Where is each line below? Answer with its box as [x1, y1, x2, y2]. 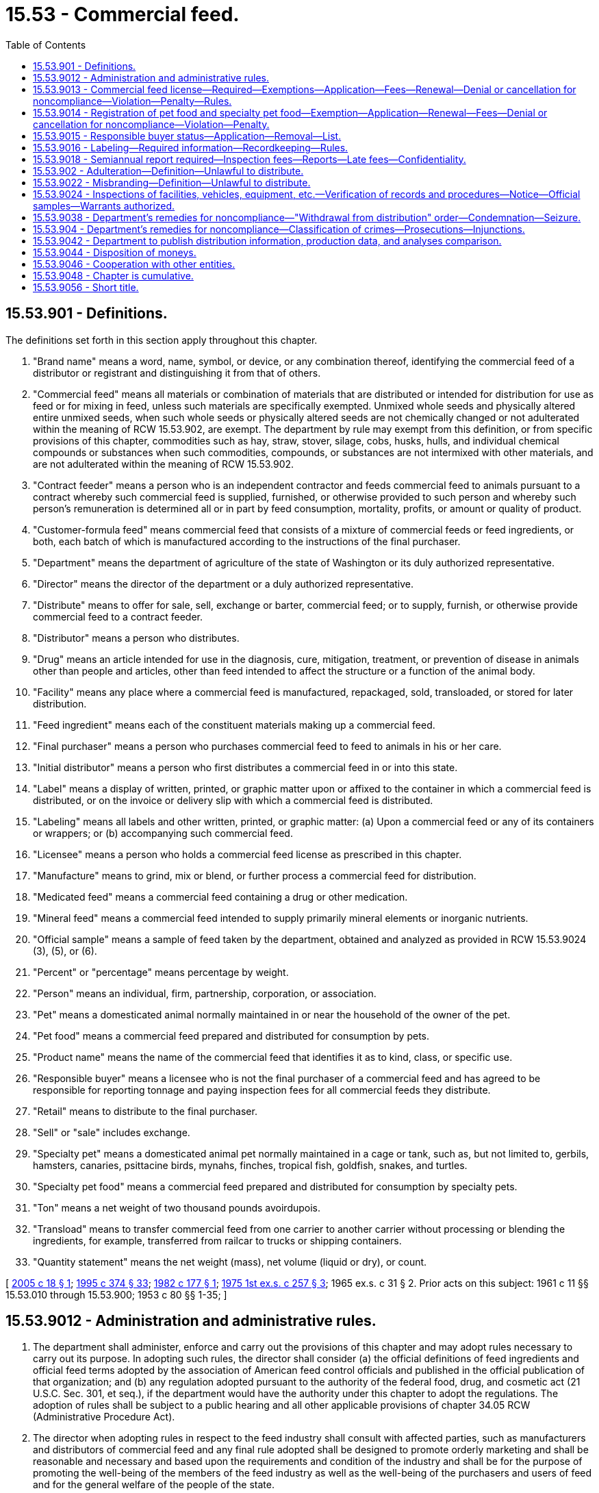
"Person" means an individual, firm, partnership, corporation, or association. [33, 987, 377, 999]
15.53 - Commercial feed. [5, 3, 240, 26]
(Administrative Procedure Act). [33, 1411, 175, 1423]
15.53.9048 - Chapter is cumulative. [33, 269, 194, 281]
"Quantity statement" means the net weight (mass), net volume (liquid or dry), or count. [33, 1255, 427, 1268]
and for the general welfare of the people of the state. [33, 1479, 275, 1491]
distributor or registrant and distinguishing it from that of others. [33, 366, 321, 379]
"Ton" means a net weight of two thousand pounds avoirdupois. [33, 1201, 321, 1214]
